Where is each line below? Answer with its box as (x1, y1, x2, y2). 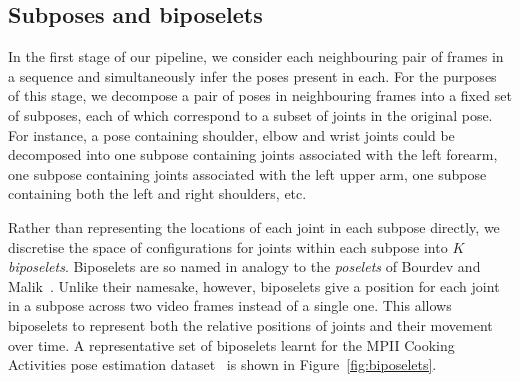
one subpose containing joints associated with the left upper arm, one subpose (8, 163, 487, 184)
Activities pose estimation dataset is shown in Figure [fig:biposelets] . (8, 354, 437, 375)
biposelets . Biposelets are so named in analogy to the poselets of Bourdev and (8, 256, 481, 277)
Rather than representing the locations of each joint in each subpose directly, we (8, 216, 500, 237)
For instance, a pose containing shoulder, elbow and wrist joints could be (8, 124, 455, 145)
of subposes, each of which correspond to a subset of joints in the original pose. (8, 104, 493, 125)
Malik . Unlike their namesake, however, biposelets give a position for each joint (8, 275, 500, 296)
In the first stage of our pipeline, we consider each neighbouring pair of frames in (8, 46, 504, 67)
